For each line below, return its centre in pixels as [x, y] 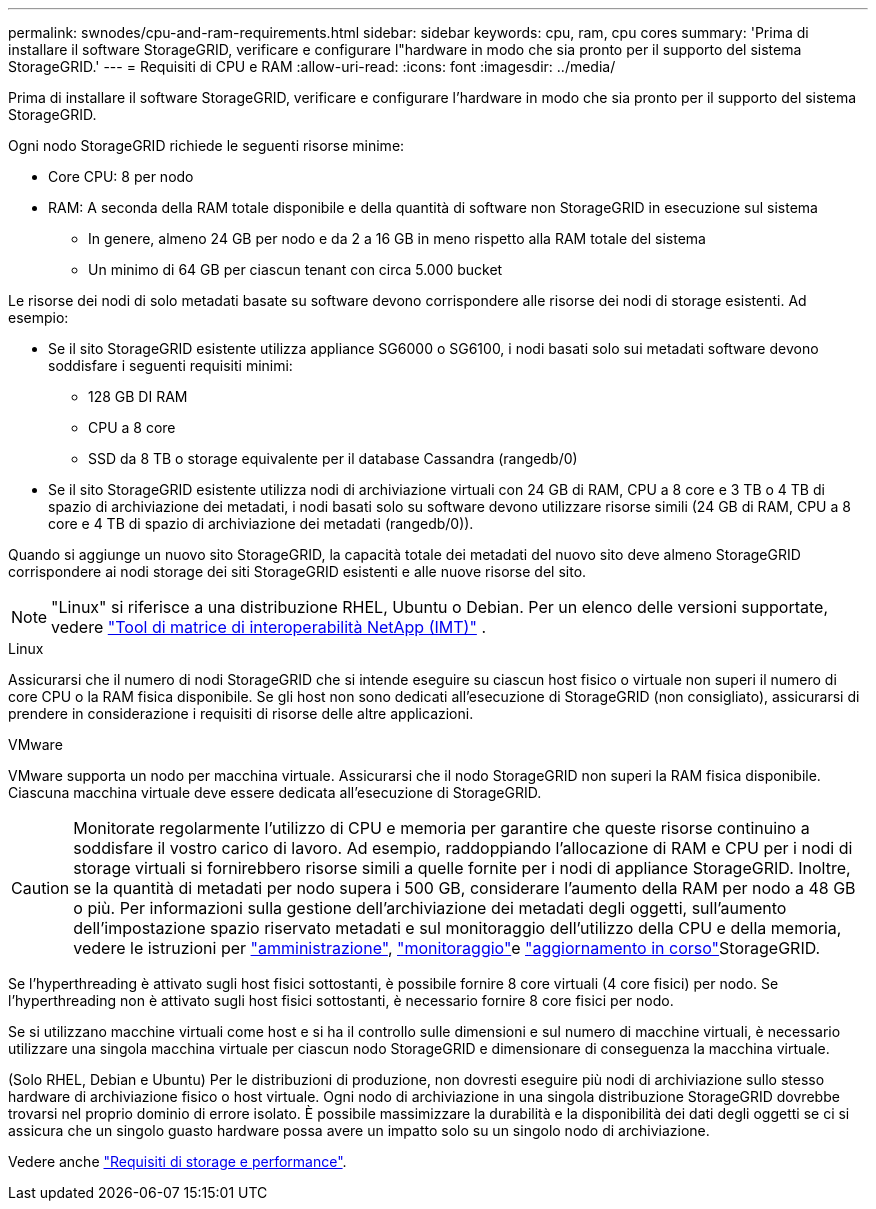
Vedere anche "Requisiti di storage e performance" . [177, 1161]
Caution [40, 888]
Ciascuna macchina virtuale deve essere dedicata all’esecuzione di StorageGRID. [275, 792]
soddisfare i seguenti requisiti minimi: [170, 365]
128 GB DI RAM [138, 396]
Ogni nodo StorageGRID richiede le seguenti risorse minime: [206, 145]
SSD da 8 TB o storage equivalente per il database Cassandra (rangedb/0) [333, 458]
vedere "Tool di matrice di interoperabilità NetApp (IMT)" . [268, 627]
